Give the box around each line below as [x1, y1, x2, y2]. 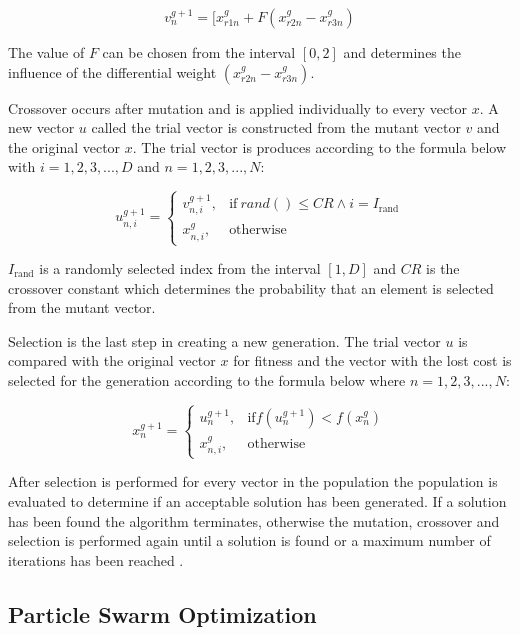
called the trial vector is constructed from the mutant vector [91, 117, 461, 138]
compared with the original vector [8, 350, 216, 371]
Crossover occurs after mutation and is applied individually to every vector [8, 97, 468, 118]
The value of [8, 42, 85, 62]
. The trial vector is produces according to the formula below [132, 136, 507, 157]
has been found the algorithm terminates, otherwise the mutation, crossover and [8, 510, 500, 531]
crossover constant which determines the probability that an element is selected [8, 277, 494, 298]
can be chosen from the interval [102, 42, 296, 62]
